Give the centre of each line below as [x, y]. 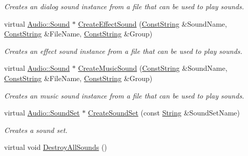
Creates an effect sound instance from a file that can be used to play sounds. [123, 51]
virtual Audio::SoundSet [42, 113]
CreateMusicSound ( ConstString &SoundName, [153, 68]
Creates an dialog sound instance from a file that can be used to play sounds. [124, 6]
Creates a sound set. [36, 130]
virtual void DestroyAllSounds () [56, 147]
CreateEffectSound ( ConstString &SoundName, [152, 23]
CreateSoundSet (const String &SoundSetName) [164, 113]
